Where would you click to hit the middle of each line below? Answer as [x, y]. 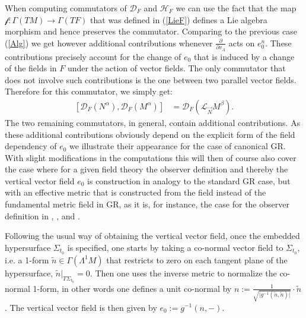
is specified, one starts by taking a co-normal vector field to [175, 247]
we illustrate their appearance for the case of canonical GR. [178, 146]
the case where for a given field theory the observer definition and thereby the [146, 169]
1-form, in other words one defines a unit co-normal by [132, 288]
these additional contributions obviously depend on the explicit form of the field [150, 134]
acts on [242, 42]
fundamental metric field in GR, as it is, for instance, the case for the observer [147, 204]
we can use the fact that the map [236, 8]
